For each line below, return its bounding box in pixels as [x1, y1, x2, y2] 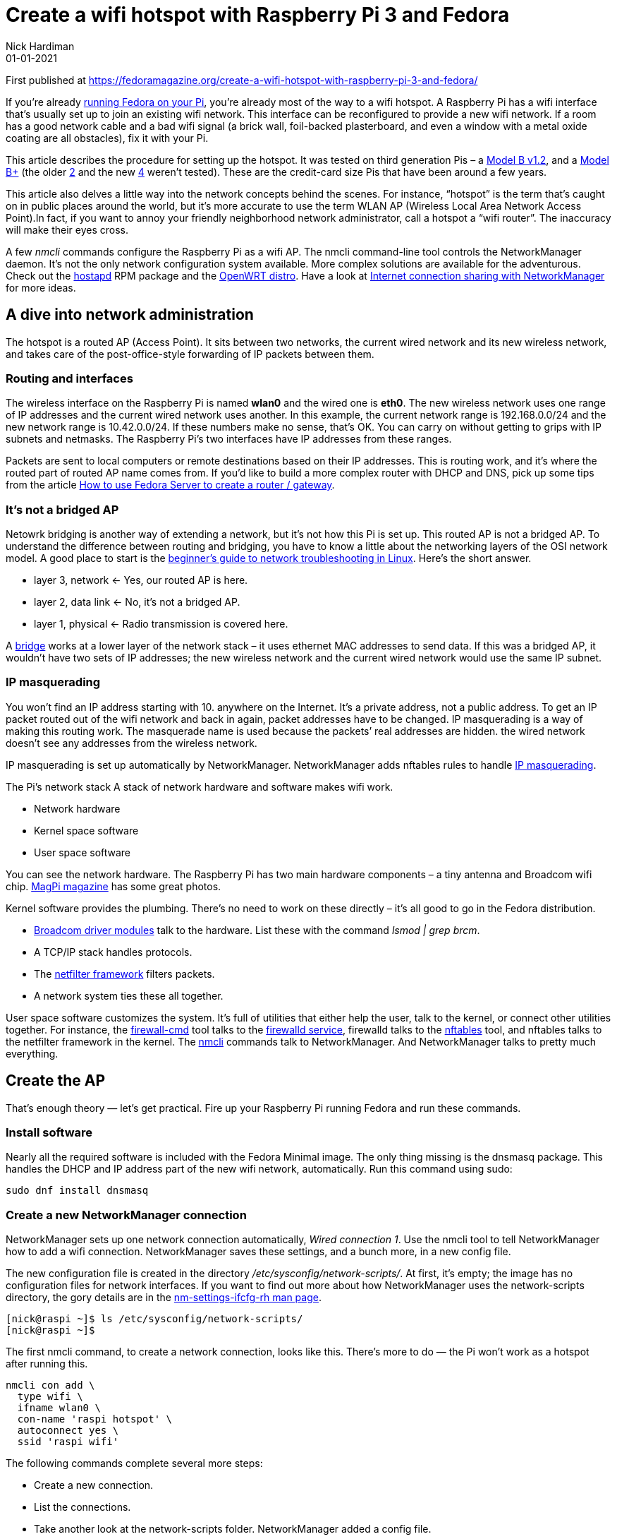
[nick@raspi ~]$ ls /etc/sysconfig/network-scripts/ [6, 1313, 303, 1325]
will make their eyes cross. [6, 223, 128, 236]
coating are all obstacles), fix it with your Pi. [6, 131, 209, 144]
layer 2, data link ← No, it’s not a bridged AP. [34, 596, 240, 609]
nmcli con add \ [6, 1379, 95, 1391]
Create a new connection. [34, 1479, 154, 1492]
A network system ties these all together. [34, 989, 224, 1002]
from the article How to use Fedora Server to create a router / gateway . [6, 479, 335, 491]
